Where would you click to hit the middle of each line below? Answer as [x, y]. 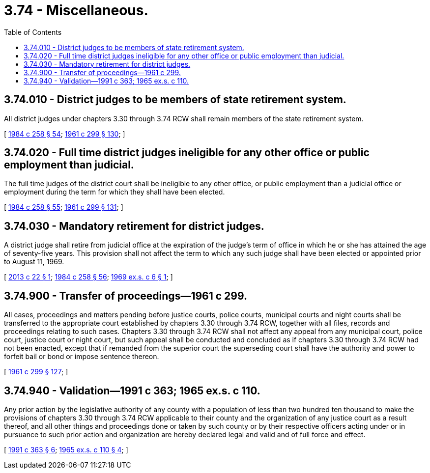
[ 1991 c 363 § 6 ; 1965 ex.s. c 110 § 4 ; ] [66, 449]
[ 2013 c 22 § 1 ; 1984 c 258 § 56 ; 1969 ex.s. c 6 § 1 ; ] [88, 277]
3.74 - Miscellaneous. [76, 10]
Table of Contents [33, 32]
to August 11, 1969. [34, 262]
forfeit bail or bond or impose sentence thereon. [82, 357]
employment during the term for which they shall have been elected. [115, 192]
